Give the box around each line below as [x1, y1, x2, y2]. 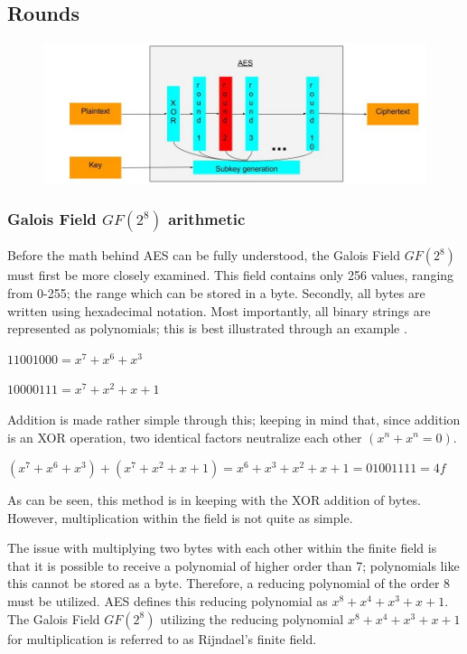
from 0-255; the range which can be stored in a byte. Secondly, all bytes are [7, 283, 425, 302]
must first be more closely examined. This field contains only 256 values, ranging [7, 266, 454, 285]
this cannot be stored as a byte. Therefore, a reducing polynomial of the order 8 [7, 574, 451, 593]
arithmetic [168, 208, 246, 230]
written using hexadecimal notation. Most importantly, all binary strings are [7, 301, 431, 320]
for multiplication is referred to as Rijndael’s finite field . [7, 629, 317, 648]
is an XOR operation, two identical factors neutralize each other [7, 427, 362, 446]
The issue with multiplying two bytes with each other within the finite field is [7, 538, 437, 557]
